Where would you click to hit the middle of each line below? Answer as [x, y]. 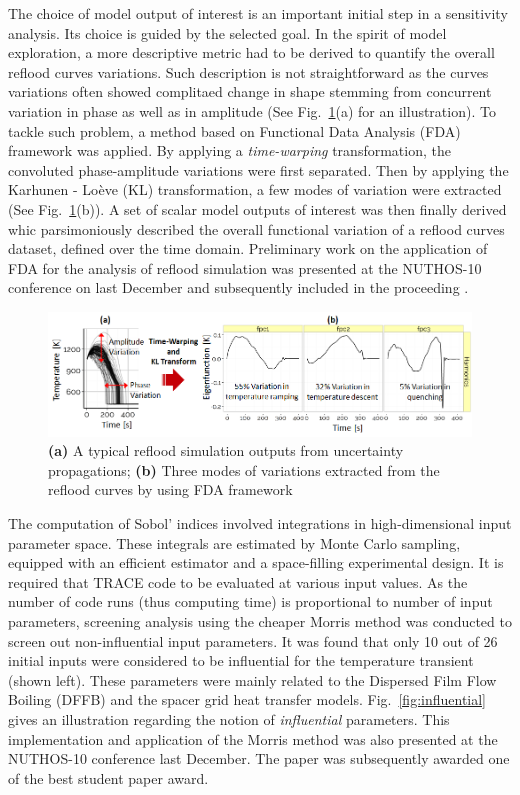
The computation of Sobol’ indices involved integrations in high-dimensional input [260, 523]
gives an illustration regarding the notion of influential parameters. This [229, 718]
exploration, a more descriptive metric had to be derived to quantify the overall [251, 52]
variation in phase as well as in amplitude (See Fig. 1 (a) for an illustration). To [252, 110]
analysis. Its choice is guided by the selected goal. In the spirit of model [227, 32]
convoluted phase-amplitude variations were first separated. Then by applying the [258, 169]
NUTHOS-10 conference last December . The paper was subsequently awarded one [259, 758]
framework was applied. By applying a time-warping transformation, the [229, 150]
